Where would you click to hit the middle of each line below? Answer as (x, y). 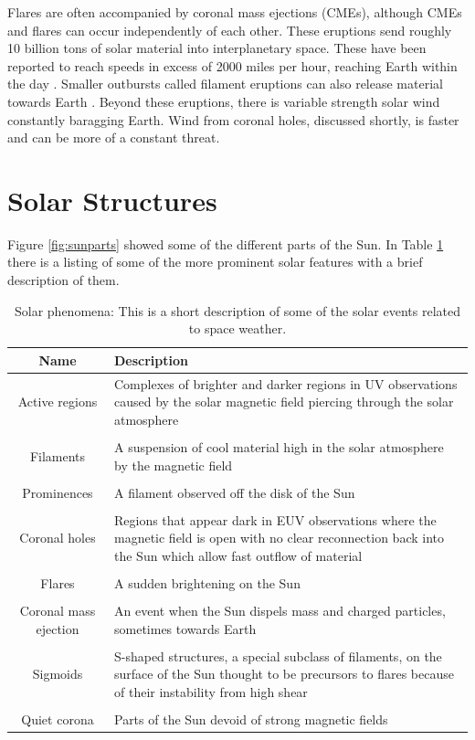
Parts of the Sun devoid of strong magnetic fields (251, 719)
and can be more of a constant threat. (114, 137)
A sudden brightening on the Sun (207, 583)
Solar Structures (112, 200)
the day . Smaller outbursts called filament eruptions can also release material (225, 84)
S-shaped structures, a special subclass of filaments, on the (278, 655)
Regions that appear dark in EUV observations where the (275, 519)
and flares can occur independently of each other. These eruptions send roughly (230, 30)
